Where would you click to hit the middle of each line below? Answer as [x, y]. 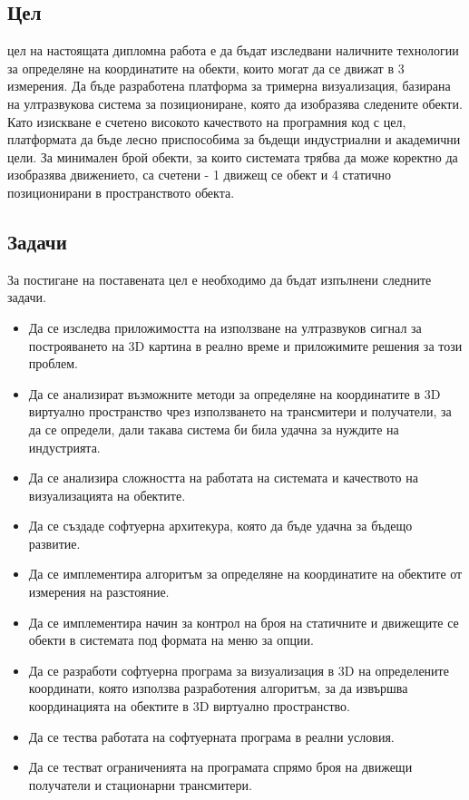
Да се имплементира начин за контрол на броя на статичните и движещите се [244, 622]
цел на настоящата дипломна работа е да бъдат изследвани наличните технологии [233, 50]
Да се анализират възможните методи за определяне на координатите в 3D [234, 393]
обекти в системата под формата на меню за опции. [171, 640]
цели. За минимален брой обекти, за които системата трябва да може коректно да [233, 156]
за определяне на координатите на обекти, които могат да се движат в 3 [206, 68]
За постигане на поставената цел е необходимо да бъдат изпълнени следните [220, 279]
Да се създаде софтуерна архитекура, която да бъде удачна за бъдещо [220, 526]
